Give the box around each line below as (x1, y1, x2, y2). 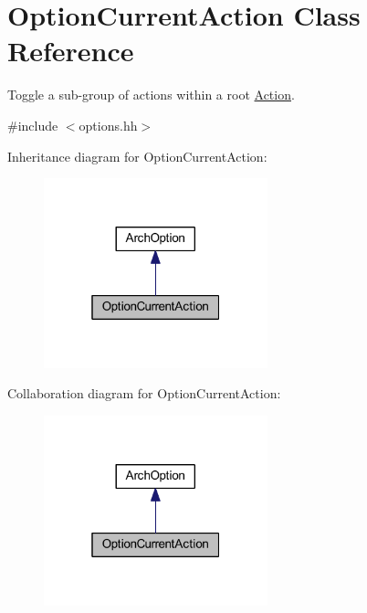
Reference (7, 32, 134, 69)
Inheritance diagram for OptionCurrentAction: (7, 146, 267, 165)
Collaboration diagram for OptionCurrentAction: (7, 384, 281, 403)
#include (7, 115, 58, 134)
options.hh (79, 115, 138, 134)
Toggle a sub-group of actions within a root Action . (7, 85, 295, 104)
